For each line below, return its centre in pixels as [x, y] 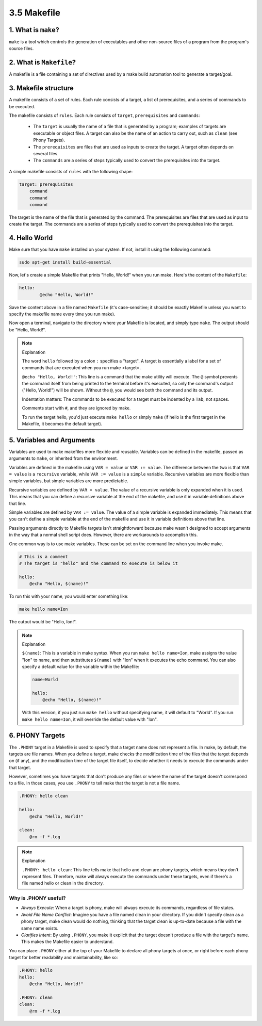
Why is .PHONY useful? [37, 898]
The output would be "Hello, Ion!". [43, 622]
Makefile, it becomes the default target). [62, 424]
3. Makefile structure [41, 88]
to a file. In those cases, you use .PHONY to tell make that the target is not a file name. [95, 783]
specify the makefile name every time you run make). [62, 314]
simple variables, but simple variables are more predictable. [69, 481]
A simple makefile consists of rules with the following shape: [71, 171]
